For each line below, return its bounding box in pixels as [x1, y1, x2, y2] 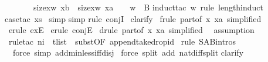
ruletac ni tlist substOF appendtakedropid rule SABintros [8, 35, 236, 47]
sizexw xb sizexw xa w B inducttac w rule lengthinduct [33, 1, 264, 13]
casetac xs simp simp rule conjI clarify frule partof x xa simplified [5, 12, 262, 24]
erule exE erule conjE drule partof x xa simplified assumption [8, 24, 255, 36]
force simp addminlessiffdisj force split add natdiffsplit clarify [12, 46, 244, 59]
